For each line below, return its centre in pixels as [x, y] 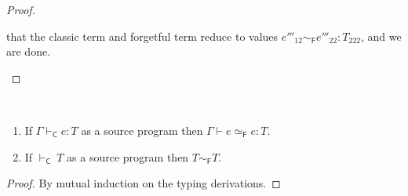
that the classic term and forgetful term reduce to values [142, 36]
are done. [29, 51]
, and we [381, 36]
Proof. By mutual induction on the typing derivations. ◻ [144, 183]
